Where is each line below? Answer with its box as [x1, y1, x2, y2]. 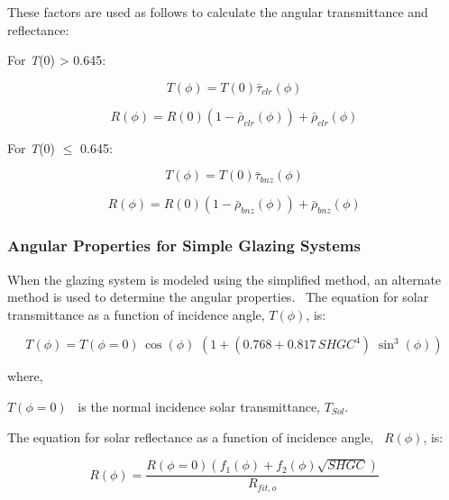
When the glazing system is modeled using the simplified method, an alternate [7, 269, 442, 288]
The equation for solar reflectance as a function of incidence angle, [7, 427, 374, 446]
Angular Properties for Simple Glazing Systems [7, 234, 361, 257]
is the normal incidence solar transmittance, [78, 396, 321, 415]
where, [7, 367, 43, 386]
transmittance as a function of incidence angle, [7, 305, 265, 323]
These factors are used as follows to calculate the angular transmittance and [7, 3, 428, 21]
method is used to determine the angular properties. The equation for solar [7, 287, 429, 306]
